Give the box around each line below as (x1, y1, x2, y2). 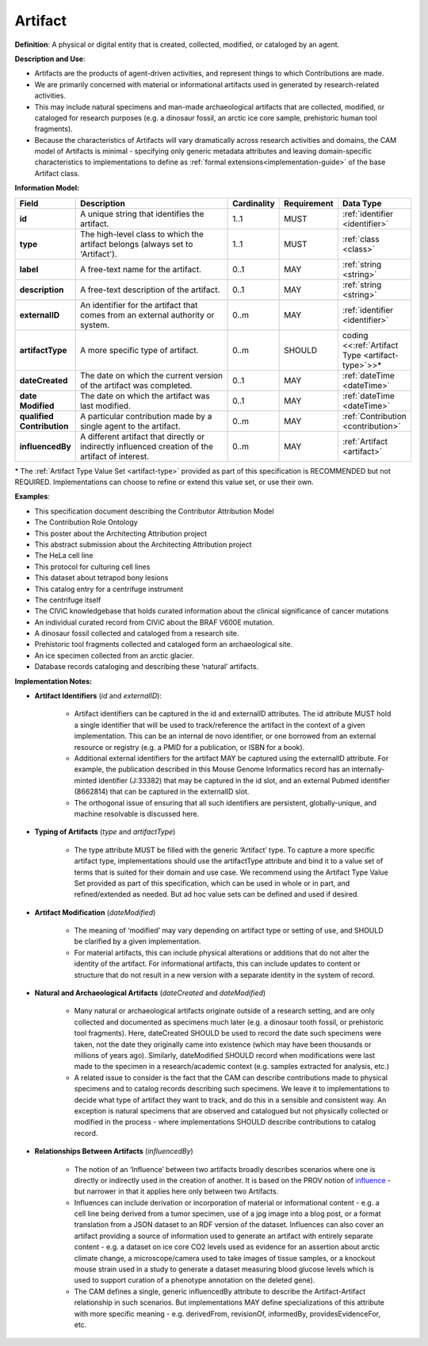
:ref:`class (342, 233, 380, 244)
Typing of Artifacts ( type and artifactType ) (34, 827, 176, 836)
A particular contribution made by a (79, 410, 212, 421)
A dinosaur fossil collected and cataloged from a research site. (34, 629, 239, 638)
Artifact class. (34, 168, 80, 178)
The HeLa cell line (34, 551, 94, 560)
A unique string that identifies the (79, 208, 204, 219)
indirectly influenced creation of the (79, 440, 214, 452)
